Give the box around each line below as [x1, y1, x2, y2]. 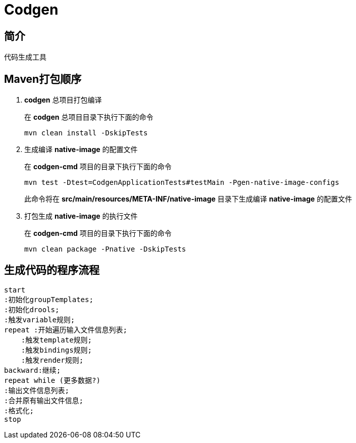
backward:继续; [4, 366, 61, 374]
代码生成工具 [4, 53, 46, 62]
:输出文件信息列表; [4, 386, 69, 395]
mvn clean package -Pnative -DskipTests [24, 245, 186, 254]
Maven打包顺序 [4, 72, 82, 85]
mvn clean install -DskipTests [24, 129, 148, 137]
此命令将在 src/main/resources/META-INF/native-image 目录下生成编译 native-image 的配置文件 [24, 194, 352, 204]
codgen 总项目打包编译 [24, 95, 102, 105]
